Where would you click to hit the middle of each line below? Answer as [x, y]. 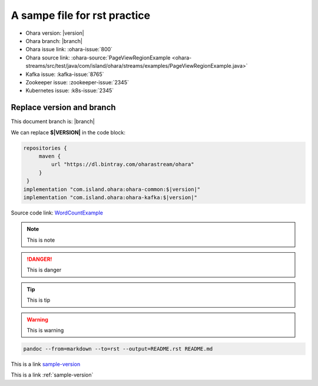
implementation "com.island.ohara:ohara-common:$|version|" [112, 189]
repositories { [45, 148]
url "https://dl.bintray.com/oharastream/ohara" [122, 164]
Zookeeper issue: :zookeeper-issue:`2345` [77, 82]
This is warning [45, 331]
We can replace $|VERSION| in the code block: [68, 132]
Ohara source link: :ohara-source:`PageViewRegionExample [98, 57]
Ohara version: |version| [55, 33]
